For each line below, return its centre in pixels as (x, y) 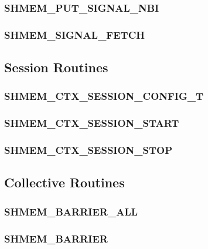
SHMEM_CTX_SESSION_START (92, 123)
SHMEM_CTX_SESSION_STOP (88, 150)
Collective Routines (64, 182)
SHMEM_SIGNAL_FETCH (74, 34)
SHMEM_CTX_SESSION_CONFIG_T (104, 96)
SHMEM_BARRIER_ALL (71, 211)
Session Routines (56, 67)
